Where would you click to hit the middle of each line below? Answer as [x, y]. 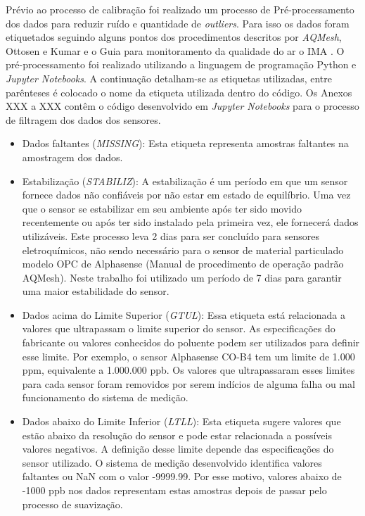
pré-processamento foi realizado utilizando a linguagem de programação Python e [181, 64]
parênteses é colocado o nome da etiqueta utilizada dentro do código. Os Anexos [179, 92]
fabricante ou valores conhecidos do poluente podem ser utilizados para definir [191, 342]
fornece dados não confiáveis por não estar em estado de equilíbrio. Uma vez [186, 195]
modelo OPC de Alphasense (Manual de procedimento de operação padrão [183, 264]
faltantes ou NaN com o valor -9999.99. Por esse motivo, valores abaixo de [182, 476]
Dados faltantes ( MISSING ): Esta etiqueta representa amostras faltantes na [185, 143]
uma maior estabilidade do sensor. [96, 291]
